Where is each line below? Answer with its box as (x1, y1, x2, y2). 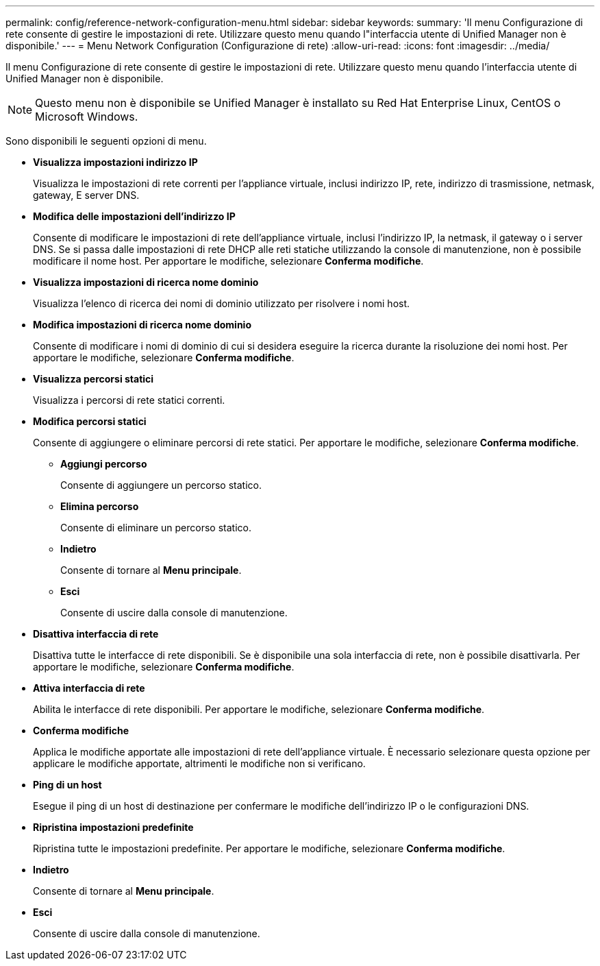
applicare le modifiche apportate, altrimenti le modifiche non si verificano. (33, 758, 366, 769)
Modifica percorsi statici (33, 415, 147, 427)
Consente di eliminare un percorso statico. (60, 522, 251, 533)
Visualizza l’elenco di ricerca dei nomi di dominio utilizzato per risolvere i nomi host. (33, 298, 410, 309)
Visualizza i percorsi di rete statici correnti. (33, 394, 225, 406)
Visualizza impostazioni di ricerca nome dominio (33, 276, 259, 288)
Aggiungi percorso (60, 458, 147, 470)
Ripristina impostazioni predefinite (33, 821, 194, 833)
